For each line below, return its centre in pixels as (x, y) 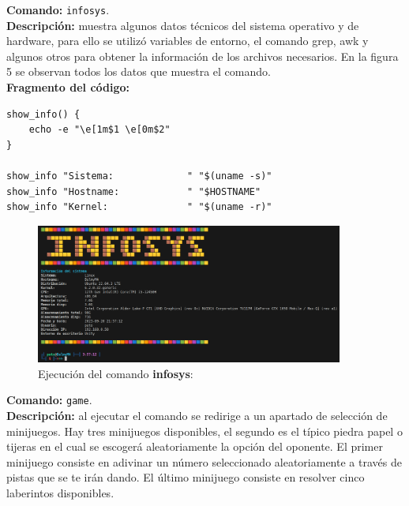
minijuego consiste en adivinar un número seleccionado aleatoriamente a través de (204, 461)
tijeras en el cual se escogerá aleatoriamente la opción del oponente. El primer (195, 446)
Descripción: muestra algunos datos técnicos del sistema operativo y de (183, 25)
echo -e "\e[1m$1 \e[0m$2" (99, 130)
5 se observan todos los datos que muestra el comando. (139, 71)
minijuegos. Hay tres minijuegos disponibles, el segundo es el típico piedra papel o (204, 431)
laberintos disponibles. (60, 492)
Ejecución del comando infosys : (116, 373)
